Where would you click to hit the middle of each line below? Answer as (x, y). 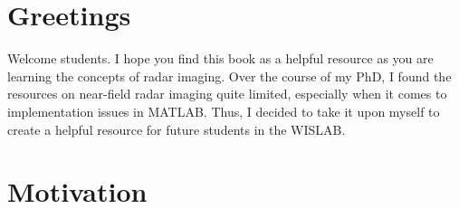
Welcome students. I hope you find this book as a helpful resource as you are (220, 58)
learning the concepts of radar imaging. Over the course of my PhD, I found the (229, 76)
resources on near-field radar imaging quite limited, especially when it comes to (227, 94)
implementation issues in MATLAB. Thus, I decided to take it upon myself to (224, 111)
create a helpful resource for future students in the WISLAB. (177, 129)
